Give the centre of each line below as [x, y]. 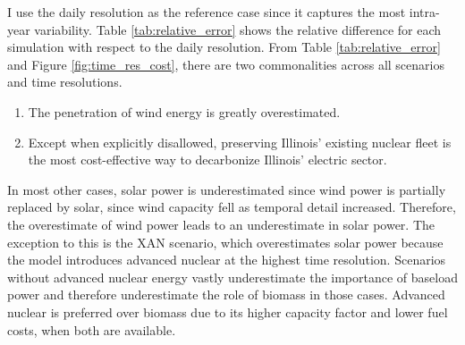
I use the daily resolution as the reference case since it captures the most [207, 12]
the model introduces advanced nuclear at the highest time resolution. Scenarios [227, 260]
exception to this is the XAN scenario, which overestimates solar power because [225, 242]
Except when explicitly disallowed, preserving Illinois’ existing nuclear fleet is [240, 142]
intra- [424, 12]
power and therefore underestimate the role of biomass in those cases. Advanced [226, 295]
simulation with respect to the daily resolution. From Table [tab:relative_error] [224, 47]
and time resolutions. [65, 82]
